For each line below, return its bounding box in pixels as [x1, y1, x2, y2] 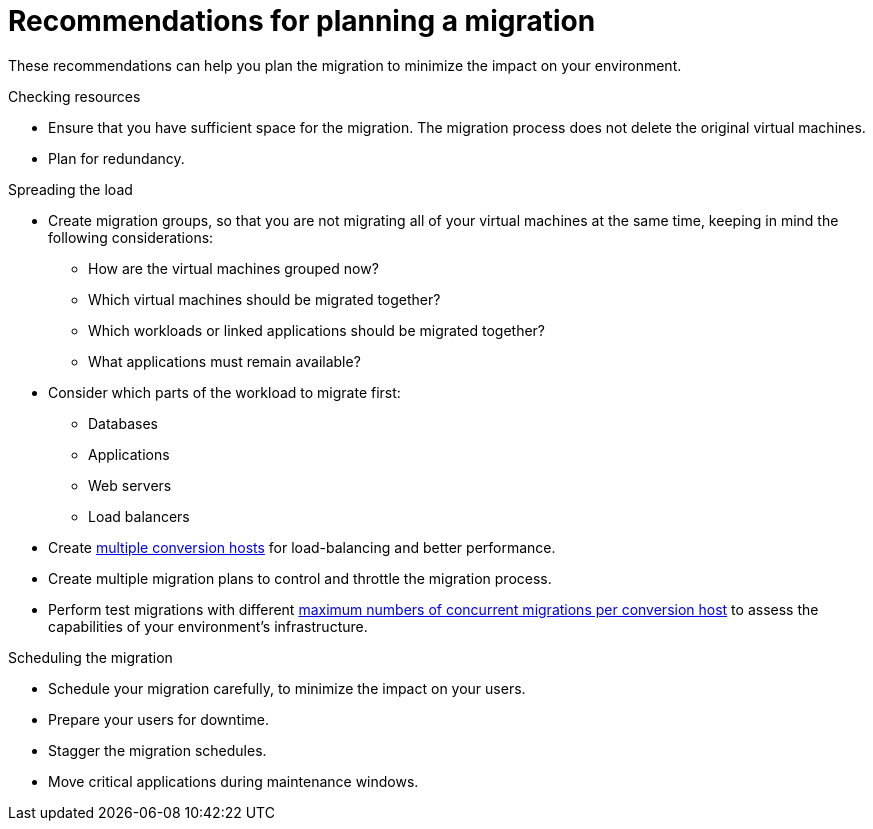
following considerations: [48, 228, 214, 246]
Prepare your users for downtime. [48, 710, 269, 728]
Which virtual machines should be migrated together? [88, 290, 441, 308]
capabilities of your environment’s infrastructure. [48, 617, 368, 635]
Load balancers [88, 507, 190, 525]
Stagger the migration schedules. [48, 741, 267, 759]
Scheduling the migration [8, 648, 173, 666]
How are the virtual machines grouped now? [88, 259, 379, 277]
